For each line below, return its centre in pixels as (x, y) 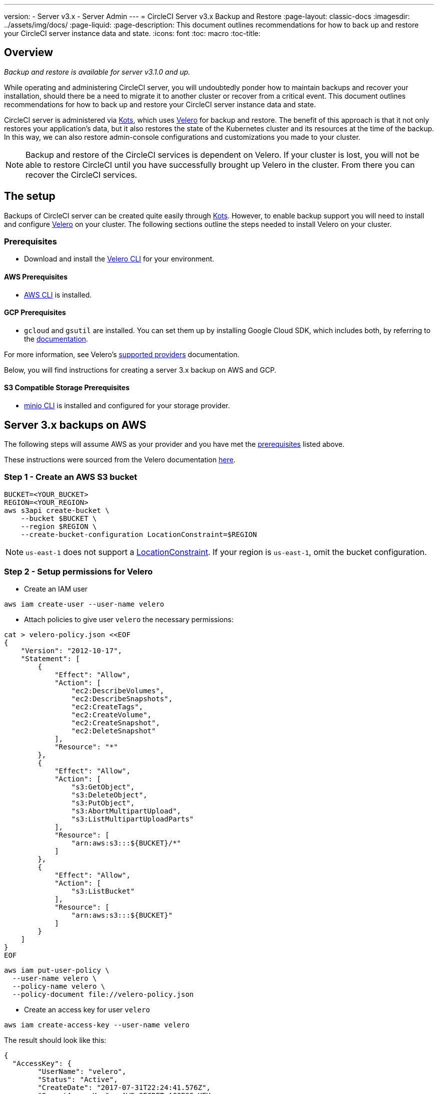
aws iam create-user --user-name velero (84, 604)
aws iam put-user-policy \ (57, 971)
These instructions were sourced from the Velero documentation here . (120, 459)
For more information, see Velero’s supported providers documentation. (122, 354)
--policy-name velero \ (59, 987)
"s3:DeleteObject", (109, 795)
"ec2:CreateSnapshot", (115, 723)
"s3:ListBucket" (103, 891)
